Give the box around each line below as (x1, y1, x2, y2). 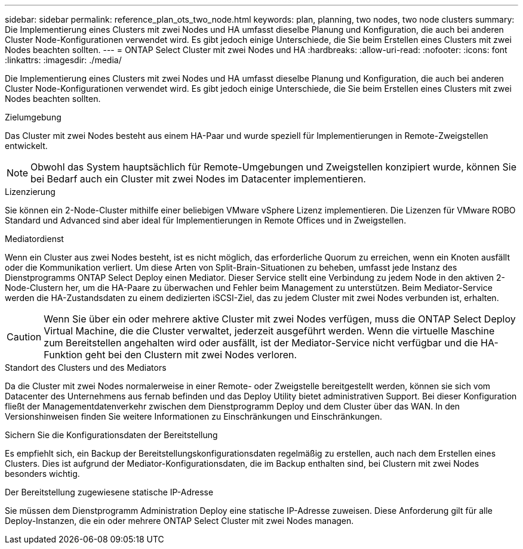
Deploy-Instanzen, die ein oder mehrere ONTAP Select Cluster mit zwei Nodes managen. (5, 516, 354, 526)
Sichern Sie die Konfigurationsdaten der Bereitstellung (5, 430, 218, 440)
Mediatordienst (5, 234, 64, 244)
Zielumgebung (5, 112, 61, 122)
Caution (7, 331, 42, 343)
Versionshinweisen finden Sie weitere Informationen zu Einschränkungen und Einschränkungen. (5, 411, 383, 421)
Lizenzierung (5, 187, 56, 197)
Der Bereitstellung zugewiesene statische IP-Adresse (5, 487, 214, 497)
